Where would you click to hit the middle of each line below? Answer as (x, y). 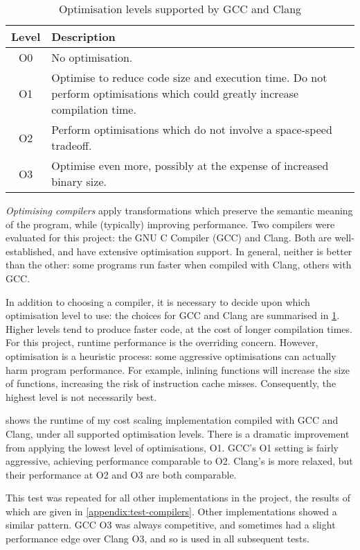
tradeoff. (72, 145)
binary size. (79, 181)
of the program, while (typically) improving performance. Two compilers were (170, 224)
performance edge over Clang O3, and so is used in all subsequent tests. (157, 539)
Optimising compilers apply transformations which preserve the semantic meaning (179, 210)
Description (83, 36)
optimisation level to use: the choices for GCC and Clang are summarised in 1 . (173, 315)
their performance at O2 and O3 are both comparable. (121, 474)
